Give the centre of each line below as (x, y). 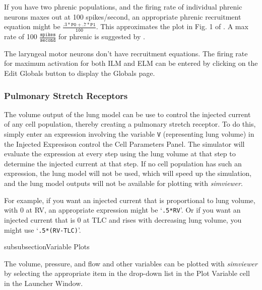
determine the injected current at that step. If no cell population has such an (123, 163)
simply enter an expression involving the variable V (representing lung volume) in (129, 134)
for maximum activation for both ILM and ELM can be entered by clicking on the (131, 63)
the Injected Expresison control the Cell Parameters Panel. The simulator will (124, 143)
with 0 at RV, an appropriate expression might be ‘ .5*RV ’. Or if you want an (122, 210)
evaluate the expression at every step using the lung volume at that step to (120, 154)
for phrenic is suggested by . (102, 36)
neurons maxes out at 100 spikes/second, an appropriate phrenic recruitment (123, 16)
